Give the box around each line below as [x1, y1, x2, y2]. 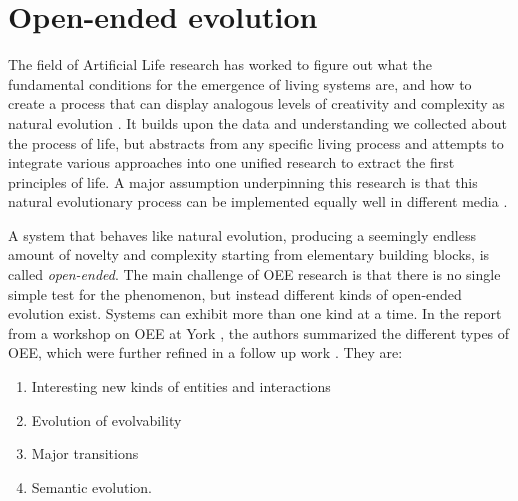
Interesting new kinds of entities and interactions [31, 376, 331, 397]
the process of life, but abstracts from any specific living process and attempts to [8, 132, 504, 153]
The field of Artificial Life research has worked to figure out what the [8, 54, 433, 75]
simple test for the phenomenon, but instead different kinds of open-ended [8, 283, 462, 304]
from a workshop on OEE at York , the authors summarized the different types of [8, 322, 510, 343]
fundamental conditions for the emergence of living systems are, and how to [8, 73, 472, 94]
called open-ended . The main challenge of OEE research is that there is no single [8, 264, 501, 285]
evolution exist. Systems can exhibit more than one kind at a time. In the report [8, 303, 502, 324]
